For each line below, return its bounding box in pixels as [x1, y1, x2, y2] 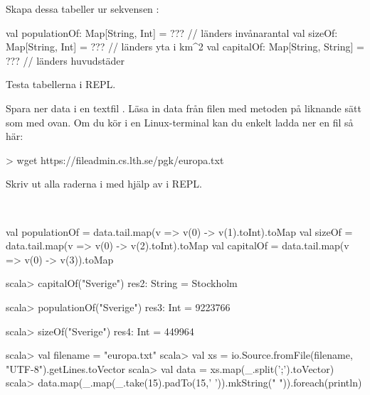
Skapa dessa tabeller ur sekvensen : [6, 1, 159, 16]
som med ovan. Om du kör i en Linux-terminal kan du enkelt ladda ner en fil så [6, 114, 354, 129]
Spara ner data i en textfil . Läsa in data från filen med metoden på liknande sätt [6, 100, 361, 115]
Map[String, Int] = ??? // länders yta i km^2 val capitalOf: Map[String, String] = [6, 39, 364, 54]
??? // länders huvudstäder [6, 53, 125, 67]
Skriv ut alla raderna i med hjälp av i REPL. [6, 176, 202, 191]
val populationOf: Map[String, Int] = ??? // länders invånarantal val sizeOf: [6, 25, 338, 40]
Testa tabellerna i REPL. [6, 77, 116, 92]
